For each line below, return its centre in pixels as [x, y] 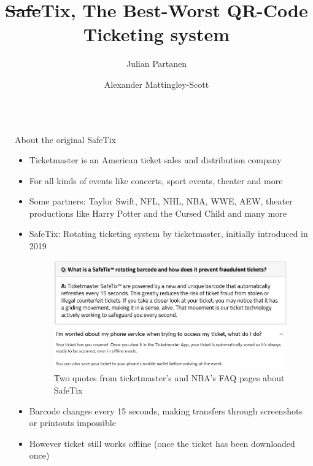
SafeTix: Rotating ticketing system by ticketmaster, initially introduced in [168, 234]
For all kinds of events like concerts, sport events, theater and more [156, 180]
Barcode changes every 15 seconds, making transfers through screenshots [166, 410]
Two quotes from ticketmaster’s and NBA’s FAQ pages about [169, 378]
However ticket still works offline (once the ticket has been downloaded [162, 443]
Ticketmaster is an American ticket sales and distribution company [155, 160]
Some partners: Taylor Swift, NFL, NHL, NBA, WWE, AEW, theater [161, 201]
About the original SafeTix [65, 139]
